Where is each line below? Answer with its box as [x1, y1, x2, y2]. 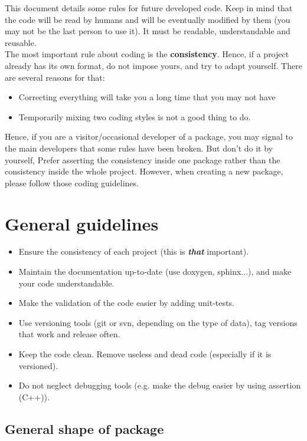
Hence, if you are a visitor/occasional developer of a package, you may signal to [5, 130, 293, 143]
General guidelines [5, 211, 159, 235]
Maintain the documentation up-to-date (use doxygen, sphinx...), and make [18, 265, 292, 278]
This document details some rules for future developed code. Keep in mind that [5, 2, 293, 14]
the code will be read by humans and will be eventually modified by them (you [5, 13, 290, 25]
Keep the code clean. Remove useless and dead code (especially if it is [18, 348, 272, 360]
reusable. [5, 36, 37, 48]
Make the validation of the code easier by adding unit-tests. [18, 297, 234, 309]
